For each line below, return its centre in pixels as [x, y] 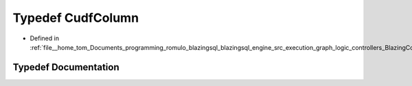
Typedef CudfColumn [76, 18]
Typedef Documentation [66, 67]
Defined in [45, 38]
